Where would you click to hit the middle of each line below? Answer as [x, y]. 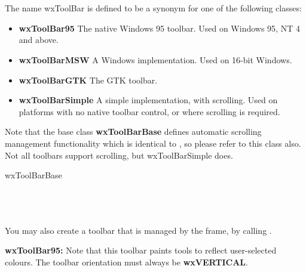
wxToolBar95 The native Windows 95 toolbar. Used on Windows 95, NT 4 [159, 28]
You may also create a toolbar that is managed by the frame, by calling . [138, 230]
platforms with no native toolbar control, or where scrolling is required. [149, 111]
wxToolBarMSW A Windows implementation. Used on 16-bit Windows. [155, 59]
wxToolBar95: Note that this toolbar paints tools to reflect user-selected [141, 250]
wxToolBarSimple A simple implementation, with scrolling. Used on [148, 100]
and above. [39, 40]
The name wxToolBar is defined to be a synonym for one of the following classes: [153, 8]
